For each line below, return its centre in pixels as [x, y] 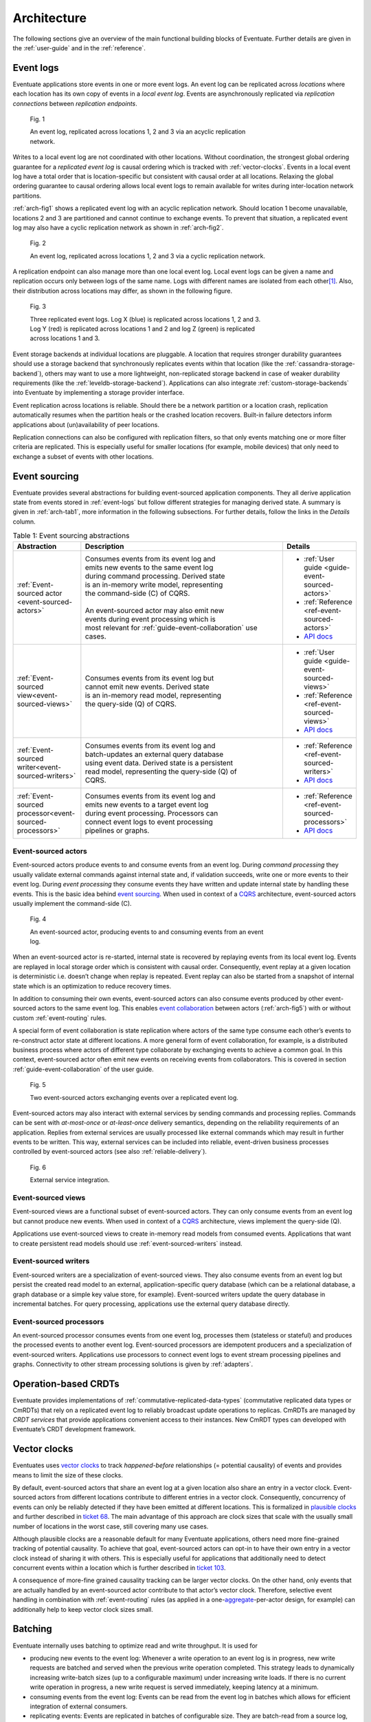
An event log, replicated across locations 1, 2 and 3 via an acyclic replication [138, 132]
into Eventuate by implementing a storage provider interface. [99, 393]
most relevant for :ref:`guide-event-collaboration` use [171, 627]
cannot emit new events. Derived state [147, 687]
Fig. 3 [38, 307]
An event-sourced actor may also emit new [155, 610]
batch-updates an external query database [154, 754]
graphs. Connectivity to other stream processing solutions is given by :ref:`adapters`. [133, 1365]
